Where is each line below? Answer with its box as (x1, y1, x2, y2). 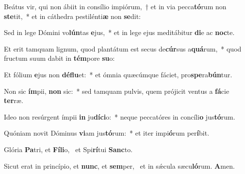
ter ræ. (4, 95, 23, 105)
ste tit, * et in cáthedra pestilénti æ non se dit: (4, 11, 141, 21)
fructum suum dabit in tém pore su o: (4, 53, 115, 63)
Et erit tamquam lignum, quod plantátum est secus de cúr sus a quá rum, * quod (4, 43, 242, 53)
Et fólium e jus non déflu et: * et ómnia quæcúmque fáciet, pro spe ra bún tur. (4, 69, 232, 79)
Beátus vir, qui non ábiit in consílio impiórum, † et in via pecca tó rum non (4, 1, 227, 11)
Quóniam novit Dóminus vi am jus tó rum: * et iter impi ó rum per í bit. (4, 128, 210, 138)
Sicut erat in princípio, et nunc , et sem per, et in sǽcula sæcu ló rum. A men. (4, 160, 235, 171)
